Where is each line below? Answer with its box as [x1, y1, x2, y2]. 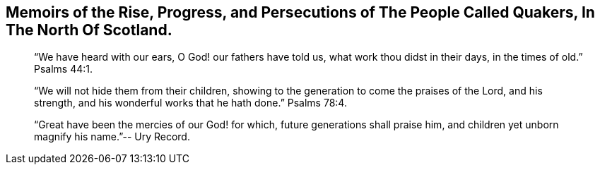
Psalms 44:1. [34, 63, 93, 75]
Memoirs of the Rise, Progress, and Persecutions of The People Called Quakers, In [6, 4, 595, 21]
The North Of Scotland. [6, 21, 172, 39]
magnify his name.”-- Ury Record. [34, 130, 190, 143]
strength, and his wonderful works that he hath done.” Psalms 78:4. [34, 97, 347, 109]
